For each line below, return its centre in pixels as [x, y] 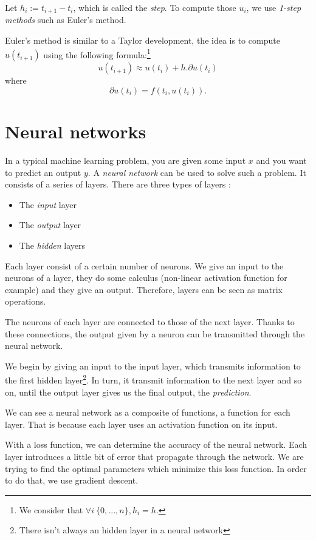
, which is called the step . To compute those [155, 7]
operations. [26, 301]
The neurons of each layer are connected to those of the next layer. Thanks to [150, 321]
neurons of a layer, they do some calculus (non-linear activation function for [146, 278]
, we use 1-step [274, 7]
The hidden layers [52, 245]
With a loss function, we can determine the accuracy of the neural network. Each [156, 444]
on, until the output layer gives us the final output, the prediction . [128, 392]
